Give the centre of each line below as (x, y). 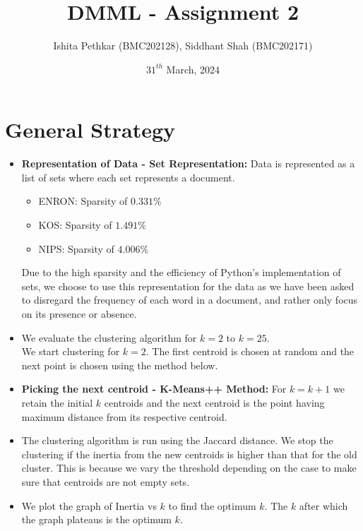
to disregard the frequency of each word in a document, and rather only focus (190, 300)
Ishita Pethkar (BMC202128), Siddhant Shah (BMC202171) (183, 46)
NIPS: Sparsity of (76, 248)
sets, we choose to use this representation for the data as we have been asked (188, 286)
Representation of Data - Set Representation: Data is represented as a (188, 163)
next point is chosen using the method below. (120, 365)
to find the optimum (212, 505)
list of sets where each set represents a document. (128, 177)
